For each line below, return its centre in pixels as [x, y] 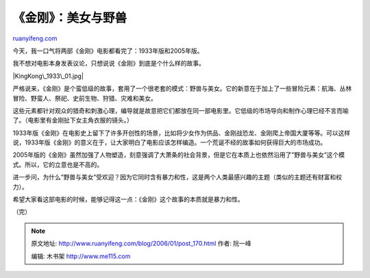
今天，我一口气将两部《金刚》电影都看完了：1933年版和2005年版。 [108, 51]
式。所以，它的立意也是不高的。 [58, 164]
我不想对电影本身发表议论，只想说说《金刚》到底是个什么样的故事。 [109, 63]
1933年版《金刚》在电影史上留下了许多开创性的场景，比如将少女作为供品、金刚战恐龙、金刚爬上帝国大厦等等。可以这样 [182, 133]
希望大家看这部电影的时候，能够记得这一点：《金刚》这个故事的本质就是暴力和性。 [128, 199]
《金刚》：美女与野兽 [70, 18]
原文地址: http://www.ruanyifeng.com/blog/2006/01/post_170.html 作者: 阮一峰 [141, 244]
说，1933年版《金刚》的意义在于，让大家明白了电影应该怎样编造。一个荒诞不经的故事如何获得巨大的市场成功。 [170, 142]
